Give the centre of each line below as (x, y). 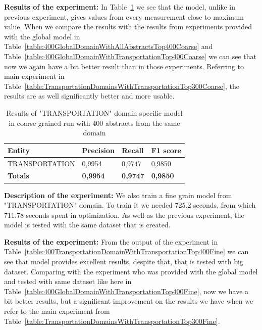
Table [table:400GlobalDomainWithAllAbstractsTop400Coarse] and (109, 46)
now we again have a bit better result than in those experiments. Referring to (124, 66)
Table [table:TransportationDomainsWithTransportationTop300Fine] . (112, 321)
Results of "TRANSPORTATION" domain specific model (94, 112)
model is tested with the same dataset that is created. (87, 225)
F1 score (166, 150)
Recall (133, 150)
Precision (98, 150)
